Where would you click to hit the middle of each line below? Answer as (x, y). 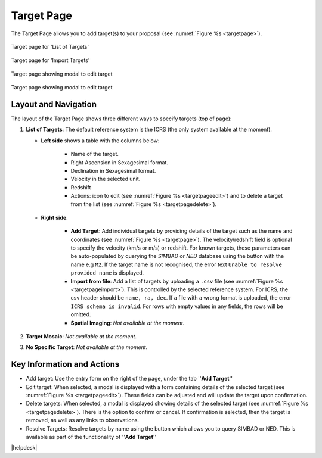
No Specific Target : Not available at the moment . (87, 347)
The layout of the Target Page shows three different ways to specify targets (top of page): (121, 119)
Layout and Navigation (54, 104)
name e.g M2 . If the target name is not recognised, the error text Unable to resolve (177, 264)
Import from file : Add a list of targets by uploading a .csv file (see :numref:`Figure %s (177, 281)
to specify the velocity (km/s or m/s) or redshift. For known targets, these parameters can (181, 248)
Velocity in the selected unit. (106, 179)
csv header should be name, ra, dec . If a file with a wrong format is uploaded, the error (181, 298)
